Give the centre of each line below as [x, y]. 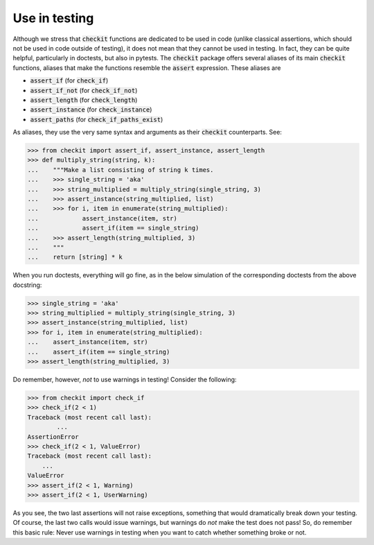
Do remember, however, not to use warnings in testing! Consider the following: [125, 380]
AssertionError [53, 436]
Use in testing [53, 18]
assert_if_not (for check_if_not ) [84, 90]
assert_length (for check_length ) [84, 100]
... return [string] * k [75, 257]
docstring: [27, 285]
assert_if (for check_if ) [69, 80]
